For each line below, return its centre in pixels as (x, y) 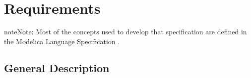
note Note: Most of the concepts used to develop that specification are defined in (125, 32)
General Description (57, 67)
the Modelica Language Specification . (62, 41)
